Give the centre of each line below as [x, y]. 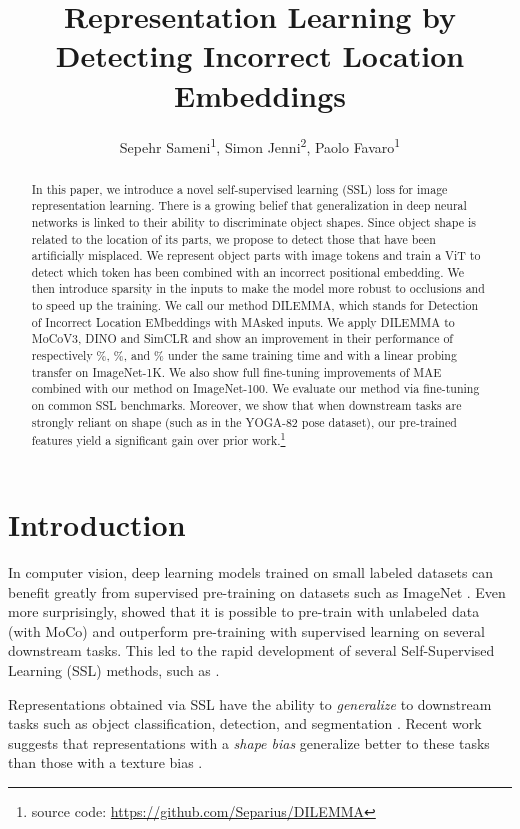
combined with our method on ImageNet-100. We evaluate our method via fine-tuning [255, 388]
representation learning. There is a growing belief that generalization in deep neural [249, 205]
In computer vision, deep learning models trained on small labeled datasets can [251, 571]
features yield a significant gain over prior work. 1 [158, 439]
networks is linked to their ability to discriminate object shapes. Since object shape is [253, 221]
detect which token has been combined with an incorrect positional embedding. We [248, 271]
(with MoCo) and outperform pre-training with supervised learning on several [246, 630]
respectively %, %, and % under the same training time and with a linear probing [244, 355]
